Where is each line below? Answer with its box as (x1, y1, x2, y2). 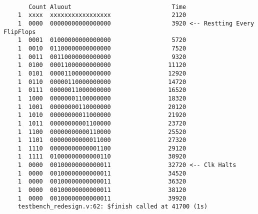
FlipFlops (3, 28, 36, 35)
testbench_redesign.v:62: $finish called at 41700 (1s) (17, 203, 208, 210)
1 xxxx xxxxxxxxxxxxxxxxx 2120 (17, 11, 186, 19)
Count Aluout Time (28, 3, 186, 10)
